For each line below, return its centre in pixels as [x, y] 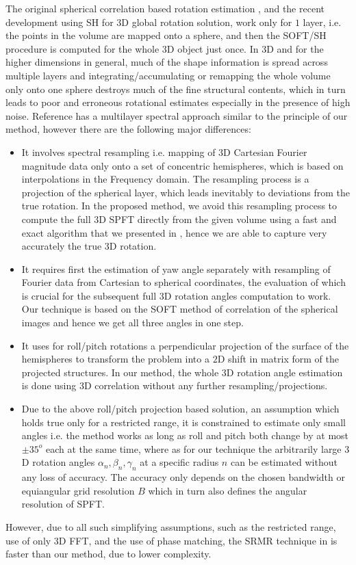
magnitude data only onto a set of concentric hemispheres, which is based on [182, 165]
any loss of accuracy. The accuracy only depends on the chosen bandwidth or [183, 477]
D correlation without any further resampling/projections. [206, 385]
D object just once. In [213, 48]
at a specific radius [179, 462]
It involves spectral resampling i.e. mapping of [118, 152]
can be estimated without [284, 462]
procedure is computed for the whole [82, 48]
